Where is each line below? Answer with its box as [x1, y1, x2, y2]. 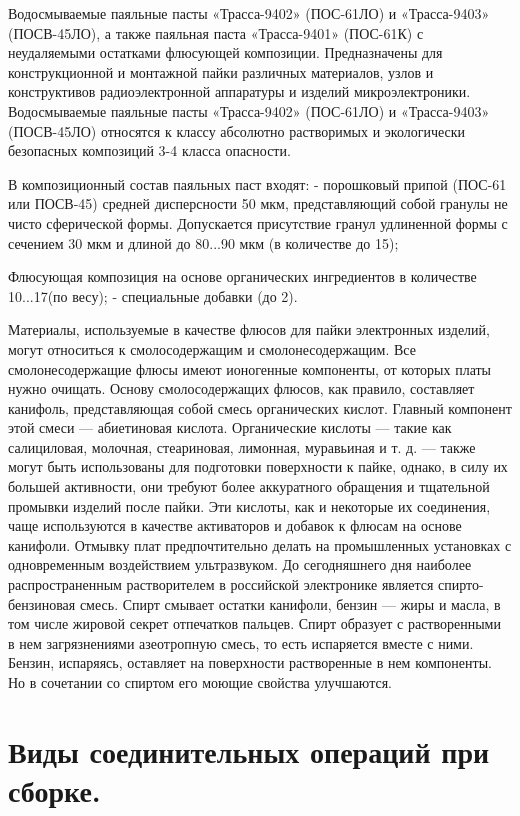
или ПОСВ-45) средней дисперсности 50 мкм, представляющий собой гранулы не [8, 193, 508, 214]
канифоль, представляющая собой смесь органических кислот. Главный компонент [8, 397, 512, 418]
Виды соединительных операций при [8, 730, 490, 771]
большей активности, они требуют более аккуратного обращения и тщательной [8, 476, 490, 497]
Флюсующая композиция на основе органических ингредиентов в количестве [8, 266, 477, 287]
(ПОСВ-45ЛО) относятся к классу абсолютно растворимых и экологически [8, 120, 466, 141]
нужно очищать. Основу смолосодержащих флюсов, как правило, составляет [8, 378, 475, 399]
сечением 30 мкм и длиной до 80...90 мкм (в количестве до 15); [8, 232, 399, 253]
